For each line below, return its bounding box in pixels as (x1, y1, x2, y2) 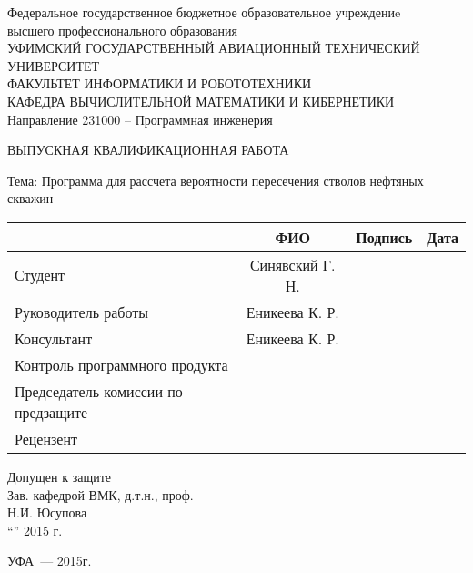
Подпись (356, 226, 413, 248)
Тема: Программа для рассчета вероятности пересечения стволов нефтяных (7, 170, 424, 189)
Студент (15, 264, 65, 286)
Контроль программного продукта (15, 353, 228, 375)
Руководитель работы (15, 301, 149, 322)
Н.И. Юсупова (7, 503, 87, 522)
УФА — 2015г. (7, 551, 92, 570)
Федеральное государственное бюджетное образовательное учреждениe (7, 3, 401, 21)
